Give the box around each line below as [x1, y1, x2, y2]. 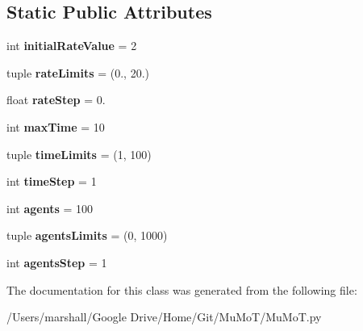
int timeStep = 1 [6, 173, 97, 190]
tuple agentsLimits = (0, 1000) [6, 227, 168, 244]
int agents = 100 [6, 199, 93, 216]
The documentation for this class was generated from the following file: [6, 281, 357, 298]
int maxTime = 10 [6, 118, 105, 135]
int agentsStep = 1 [6, 253, 107, 270]
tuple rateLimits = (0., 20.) [6, 64, 149, 81]
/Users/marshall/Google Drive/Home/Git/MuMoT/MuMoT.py [6, 308, 322, 325]
